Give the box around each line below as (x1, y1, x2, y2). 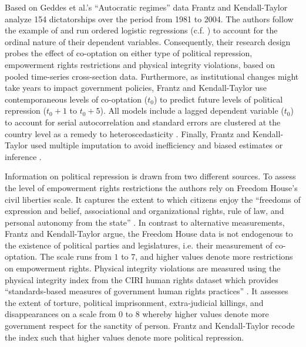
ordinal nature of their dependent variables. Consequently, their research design (5, 35, 291, 47)
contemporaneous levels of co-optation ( (5, 93, 148, 105)
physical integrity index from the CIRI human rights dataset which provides (5, 273, 278, 285)
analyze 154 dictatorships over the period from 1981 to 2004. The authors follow (5, 12, 294, 25)
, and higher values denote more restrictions (135, 250, 293, 263)
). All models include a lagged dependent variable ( (100, 104, 284, 117)
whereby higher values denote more (142, 308, 269, 320)
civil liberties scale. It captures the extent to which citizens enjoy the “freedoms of (5, 193, 301, 205)
